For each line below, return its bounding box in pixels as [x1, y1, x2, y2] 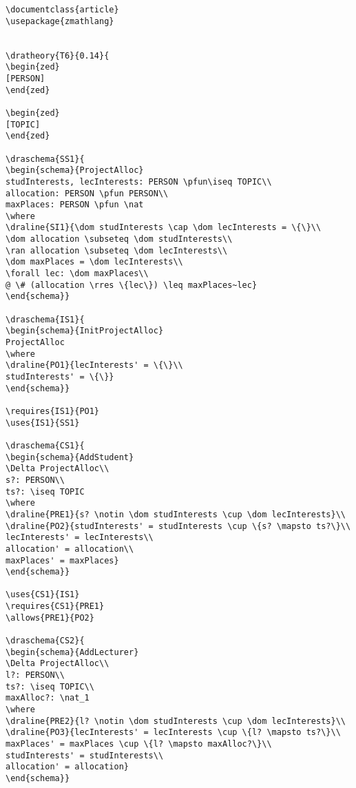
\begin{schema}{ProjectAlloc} [6, 165, 144, 176]
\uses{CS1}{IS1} [6, 590, 80, 600]
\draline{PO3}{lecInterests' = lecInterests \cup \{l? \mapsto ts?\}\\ [6, 727, 341, 738]
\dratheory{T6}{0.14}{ [6, 50, 109, 61]
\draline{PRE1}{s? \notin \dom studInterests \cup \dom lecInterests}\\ [6, 509, 346, 519]
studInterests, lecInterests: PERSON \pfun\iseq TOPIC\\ [6, 176, 272, 187]
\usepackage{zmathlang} [6, 16, 114, 26]
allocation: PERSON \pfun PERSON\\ [6, 188, 169, 198]
